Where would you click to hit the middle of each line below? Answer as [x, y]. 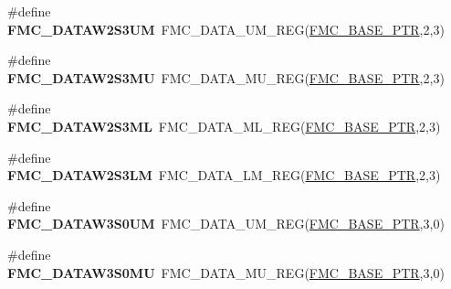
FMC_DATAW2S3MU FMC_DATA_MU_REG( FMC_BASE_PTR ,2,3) [226, 77]
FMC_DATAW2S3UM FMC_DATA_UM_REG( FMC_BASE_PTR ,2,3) [226, 29]
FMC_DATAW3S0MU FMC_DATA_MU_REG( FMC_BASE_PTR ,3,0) [226, 272]
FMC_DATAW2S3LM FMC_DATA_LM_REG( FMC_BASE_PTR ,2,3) [224, 175]
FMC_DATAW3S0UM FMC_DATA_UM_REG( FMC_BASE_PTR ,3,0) [226, 224]
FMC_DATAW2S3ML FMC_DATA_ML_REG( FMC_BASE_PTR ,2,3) [224, 126]
